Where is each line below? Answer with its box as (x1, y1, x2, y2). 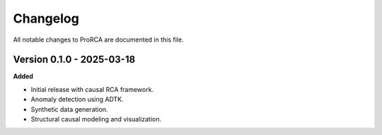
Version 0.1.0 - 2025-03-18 (13, 54, 136, 66)
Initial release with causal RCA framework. (30, 85, 154, 93)
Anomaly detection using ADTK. (30, 95, 124, 104)
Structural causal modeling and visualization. (30, 115, 162, 124)
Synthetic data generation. (30, 105, 108, 113)
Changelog (13, 11, 79, 26)
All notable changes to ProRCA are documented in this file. (13, 35, 184, 44)
